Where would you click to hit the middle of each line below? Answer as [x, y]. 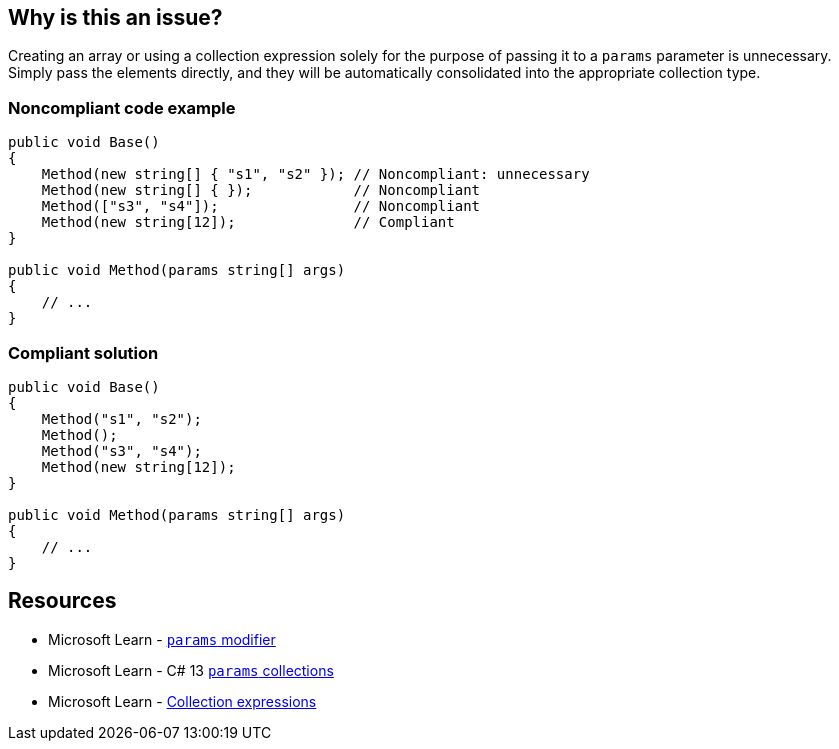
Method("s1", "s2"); [121, 418]
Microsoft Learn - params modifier [162, 639]
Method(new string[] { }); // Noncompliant [261, 190]
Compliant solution [83, 352]
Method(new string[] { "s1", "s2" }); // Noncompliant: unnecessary [315, 174]
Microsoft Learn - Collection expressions [182, 701]
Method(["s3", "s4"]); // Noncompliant [261, 206]
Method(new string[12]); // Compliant [248, 222]
